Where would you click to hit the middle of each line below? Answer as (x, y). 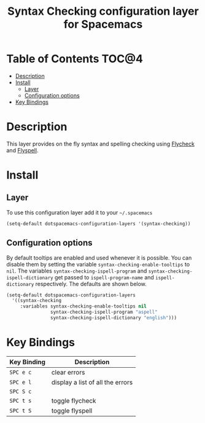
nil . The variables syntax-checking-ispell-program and (77, 271)
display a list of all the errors (92, 382)
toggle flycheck (74, 400)
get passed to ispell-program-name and (104, 277)
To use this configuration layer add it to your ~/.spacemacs (79, 212)
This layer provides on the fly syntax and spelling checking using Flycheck (101, 144)
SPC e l (21, 382)
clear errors (68, 372)
